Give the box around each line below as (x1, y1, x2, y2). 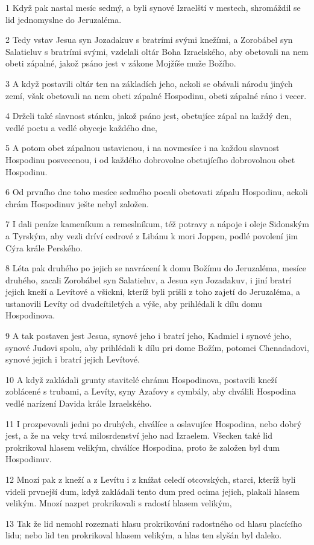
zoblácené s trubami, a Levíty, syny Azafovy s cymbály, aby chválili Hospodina (5, 385, 296, 398)
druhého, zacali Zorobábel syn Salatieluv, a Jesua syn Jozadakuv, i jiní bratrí (5, 273, 292, 286)
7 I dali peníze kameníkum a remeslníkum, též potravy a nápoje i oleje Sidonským (5, 218, 309, 230)
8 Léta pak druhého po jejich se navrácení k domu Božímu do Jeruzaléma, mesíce (5, 262, 306, 274)
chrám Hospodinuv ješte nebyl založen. (5, 197, 149, 210)
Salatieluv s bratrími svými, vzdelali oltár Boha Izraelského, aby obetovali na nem (5, 45, 309, 57)
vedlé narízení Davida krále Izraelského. (5, 397, 152, 410)
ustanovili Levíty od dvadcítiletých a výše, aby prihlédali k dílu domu (5, 297, 262, 309)
